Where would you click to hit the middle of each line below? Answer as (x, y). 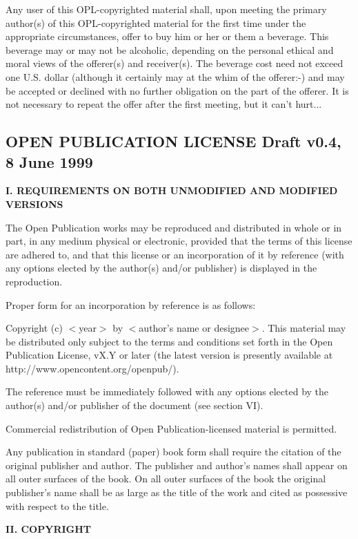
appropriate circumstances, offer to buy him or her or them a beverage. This (167, 36)
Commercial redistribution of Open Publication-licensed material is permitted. (171, 428)
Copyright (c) (34, 328)
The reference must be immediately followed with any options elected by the (167, 391)
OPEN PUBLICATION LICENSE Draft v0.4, (173, 141)
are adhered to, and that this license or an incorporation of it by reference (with (175, 254)
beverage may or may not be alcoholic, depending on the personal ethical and (170, 49)
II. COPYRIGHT (49, 529)
